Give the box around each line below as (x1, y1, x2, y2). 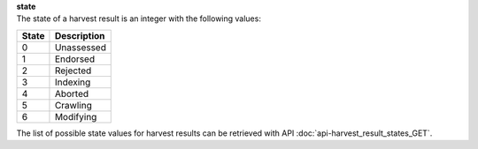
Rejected (54, 64, 92, 77)
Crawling (54, 99, 92, 111)
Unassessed (54, 41, 106, 53)
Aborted (54, 87, 89, 100)
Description (54, 29, 105, 41)
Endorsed (54, 53, 96, 65)
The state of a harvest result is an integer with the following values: (16, 13, 261, 24)
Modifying (54, 110, 97, 123)
